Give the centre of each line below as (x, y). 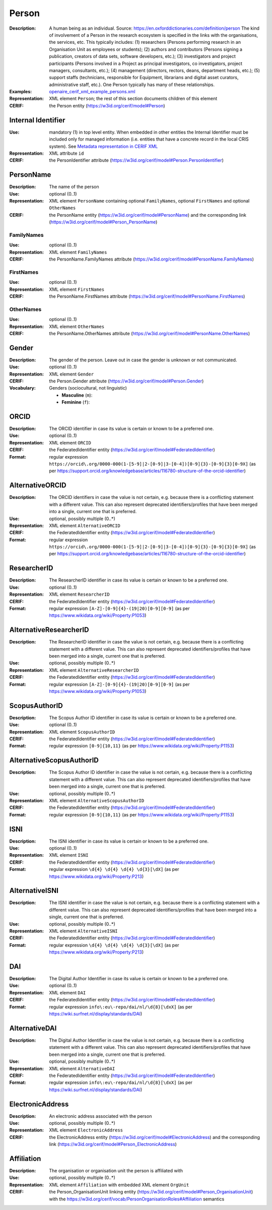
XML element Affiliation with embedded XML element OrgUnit (119, 1185)
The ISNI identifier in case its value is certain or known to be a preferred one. (129, 841)
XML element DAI (67, 992)
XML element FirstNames (77, 289)
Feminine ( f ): (76, 402)
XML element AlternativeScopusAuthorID (97, 800)
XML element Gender (72, 374)
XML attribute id (66, 153)
